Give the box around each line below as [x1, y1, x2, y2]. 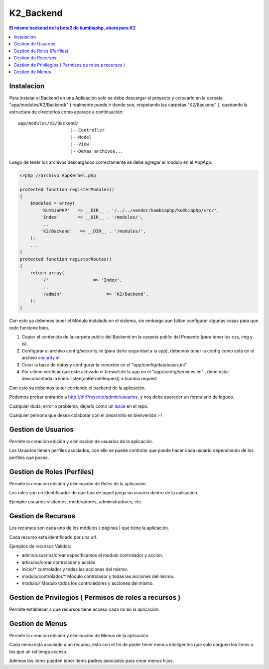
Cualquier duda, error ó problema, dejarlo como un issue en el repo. [9, 403, 149, 409]
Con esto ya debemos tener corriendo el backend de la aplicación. [9, 385, 146, 391]
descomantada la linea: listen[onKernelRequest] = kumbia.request [21, 376, 157, 382]
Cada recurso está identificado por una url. [9, 534, 98, 540]
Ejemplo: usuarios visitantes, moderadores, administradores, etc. [9, 499, 142, 505]
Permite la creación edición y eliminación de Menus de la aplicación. [9, 632, 150, 638]
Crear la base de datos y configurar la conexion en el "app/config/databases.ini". [21, 361, 188, 368]
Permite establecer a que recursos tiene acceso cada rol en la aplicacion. [9, 606, 160, 612]
